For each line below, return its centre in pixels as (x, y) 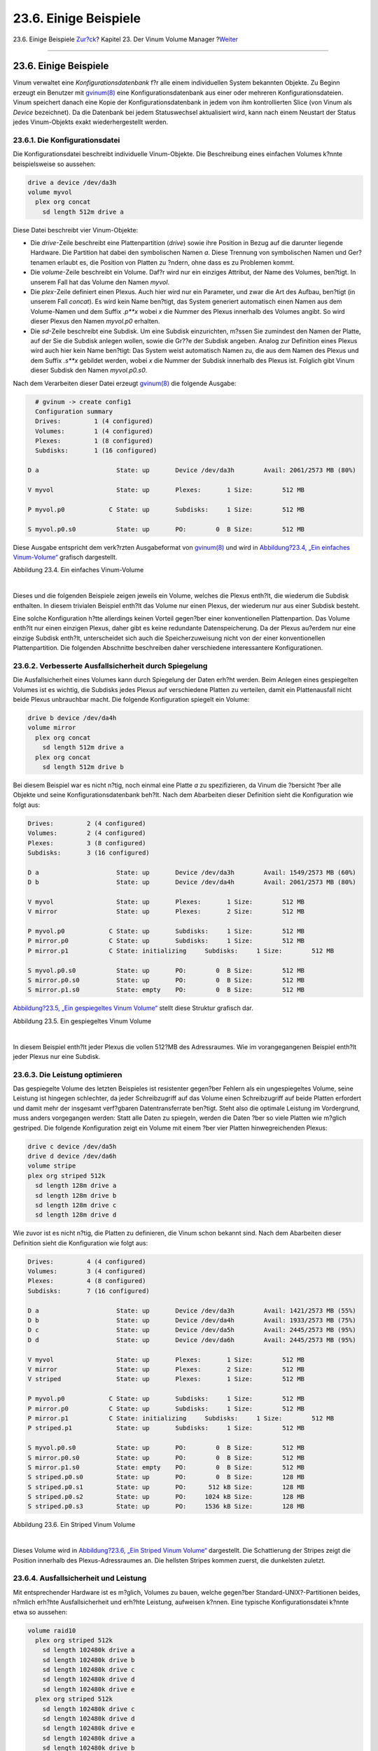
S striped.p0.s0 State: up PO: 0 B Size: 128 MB (166, 1477)
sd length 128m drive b (76, 1195)
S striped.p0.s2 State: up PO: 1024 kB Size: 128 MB (166, 1497)
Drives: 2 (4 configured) (87, 823)
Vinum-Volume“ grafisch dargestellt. (65, 557)
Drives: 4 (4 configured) (87, 1261)
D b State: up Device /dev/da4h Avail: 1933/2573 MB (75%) (192, 1321)
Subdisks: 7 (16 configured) (89, 1291)
